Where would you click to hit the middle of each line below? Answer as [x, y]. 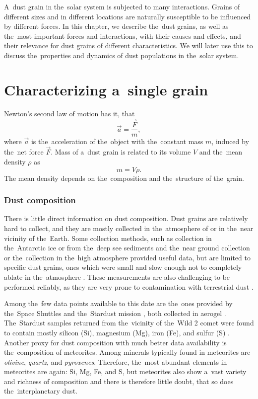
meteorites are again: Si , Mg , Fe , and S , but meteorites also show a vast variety [125, 371]
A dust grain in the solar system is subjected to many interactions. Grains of [122, 6]
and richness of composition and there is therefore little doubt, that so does [119, 381]
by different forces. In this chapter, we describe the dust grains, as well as [116, 26]
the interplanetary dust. [41, 391]
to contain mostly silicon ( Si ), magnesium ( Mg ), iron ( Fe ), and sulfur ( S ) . [117, 332]
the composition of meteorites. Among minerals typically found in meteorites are [127, 352]
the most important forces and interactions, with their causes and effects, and [123, 36]
